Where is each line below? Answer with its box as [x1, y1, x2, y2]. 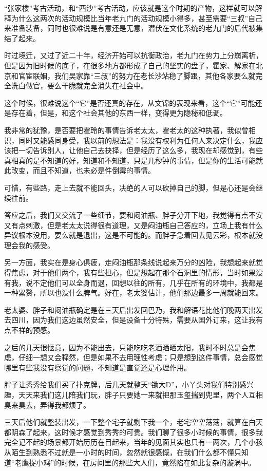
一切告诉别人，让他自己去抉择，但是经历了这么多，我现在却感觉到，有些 [18, 145, 263, 156]
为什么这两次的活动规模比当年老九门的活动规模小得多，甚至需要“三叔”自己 [11, 12, 263, 23]
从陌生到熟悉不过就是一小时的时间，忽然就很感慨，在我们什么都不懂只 [4, 446, 241, 457]
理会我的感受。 [4, 239, 54, 250]
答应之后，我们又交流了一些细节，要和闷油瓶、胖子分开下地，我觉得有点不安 [4, 210, 263, 220]
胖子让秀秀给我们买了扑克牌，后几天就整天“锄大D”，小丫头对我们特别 [4, 379, 239, 390]
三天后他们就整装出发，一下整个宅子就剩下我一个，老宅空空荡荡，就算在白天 [4, 417, 263, 427]
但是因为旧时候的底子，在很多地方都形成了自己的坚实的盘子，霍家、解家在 [4, 60, 256, 70]
